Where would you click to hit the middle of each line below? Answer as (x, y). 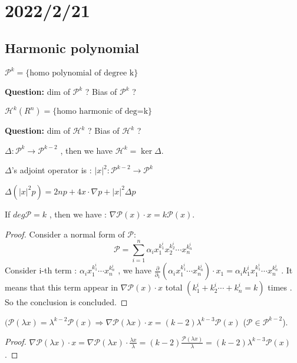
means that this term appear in (61, 287)
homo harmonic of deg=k (103, 112)
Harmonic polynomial (72, 47)
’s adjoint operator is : (52, 170)
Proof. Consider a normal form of (65, 234)
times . (280, 287)
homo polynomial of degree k (82, 73)
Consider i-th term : (41, 270)
